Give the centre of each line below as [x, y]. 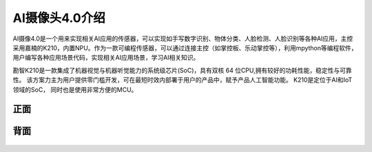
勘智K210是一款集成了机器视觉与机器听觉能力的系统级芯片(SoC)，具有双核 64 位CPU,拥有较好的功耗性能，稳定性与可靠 [183, 70]
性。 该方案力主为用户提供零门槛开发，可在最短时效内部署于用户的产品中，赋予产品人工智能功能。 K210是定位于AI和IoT [183, 80]
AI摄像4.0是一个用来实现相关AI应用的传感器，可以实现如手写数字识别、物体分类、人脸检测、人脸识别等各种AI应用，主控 [183, 39]
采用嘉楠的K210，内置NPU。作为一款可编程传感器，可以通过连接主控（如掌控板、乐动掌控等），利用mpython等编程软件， [185, 47]
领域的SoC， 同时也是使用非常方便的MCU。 [75, 89]
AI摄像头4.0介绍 [59, 18]
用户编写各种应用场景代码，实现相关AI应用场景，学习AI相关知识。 [106, 58]
